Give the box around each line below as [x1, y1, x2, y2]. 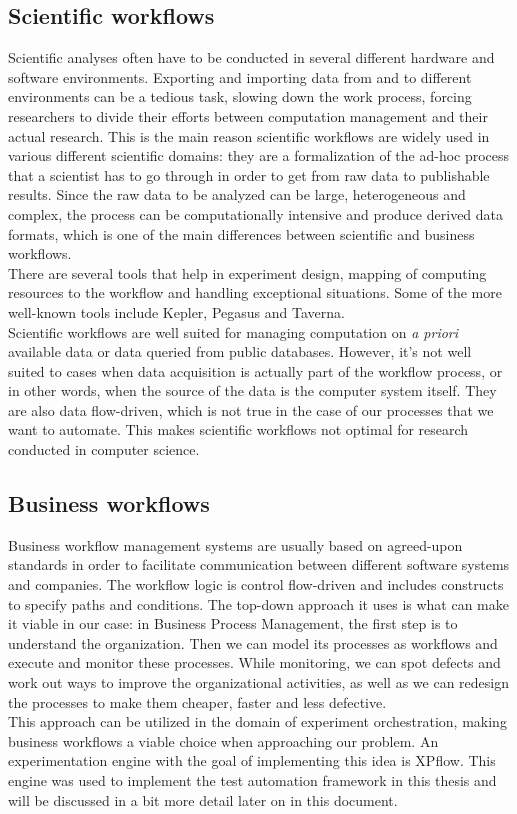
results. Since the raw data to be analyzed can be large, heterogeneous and [8, 184, 466, 205]
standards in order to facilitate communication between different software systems [8, 554, 510, 575]
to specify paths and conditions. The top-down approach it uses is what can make [8, 593, 509, 614]
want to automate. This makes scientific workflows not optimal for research [8, 419, 469, 440]
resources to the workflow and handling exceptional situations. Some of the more [8, 282, 502, 303]
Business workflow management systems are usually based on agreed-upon [8, 534, 463, 555]
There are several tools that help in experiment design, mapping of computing [8, 262, 487, 283]
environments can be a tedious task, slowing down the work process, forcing [8, 86, 472, 107]
